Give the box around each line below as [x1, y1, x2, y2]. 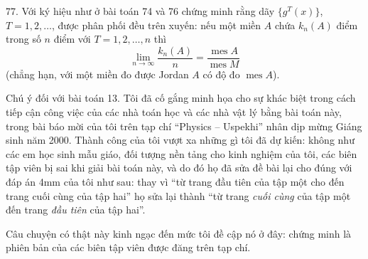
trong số [6, 31, 41, 46]
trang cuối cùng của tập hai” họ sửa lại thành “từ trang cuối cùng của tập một [6, 188, 351, 203]
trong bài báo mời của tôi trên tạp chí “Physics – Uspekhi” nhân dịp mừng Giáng [6, 118, 362, 133]
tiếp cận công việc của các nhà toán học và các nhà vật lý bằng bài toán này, [6, 105, 342, 120]
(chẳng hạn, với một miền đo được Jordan [6, 66, 189, 81]
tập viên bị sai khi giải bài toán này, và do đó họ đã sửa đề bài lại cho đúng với [6, 160, 352, 175]
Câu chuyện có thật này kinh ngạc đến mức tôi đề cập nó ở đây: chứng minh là [6, 226, 352, 240]
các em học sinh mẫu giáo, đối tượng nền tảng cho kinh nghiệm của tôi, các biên [6, 146, 357, 161]
